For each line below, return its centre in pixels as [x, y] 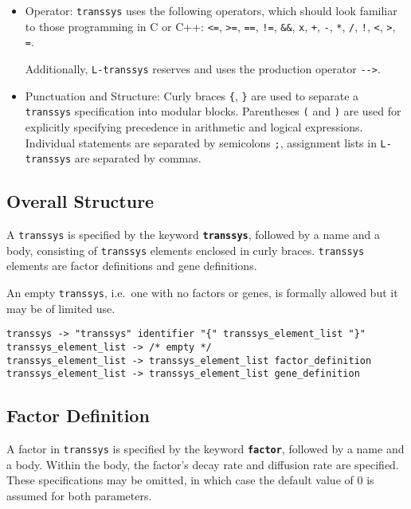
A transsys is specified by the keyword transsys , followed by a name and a [194, 235]
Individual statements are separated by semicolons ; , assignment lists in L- [208, 142]
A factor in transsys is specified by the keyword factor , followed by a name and [205, 449]
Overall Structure [80, 201]
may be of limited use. [61, 308]
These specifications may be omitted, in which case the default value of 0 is [190, 480]
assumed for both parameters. [79, 495]
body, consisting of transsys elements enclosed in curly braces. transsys [186, 250]
